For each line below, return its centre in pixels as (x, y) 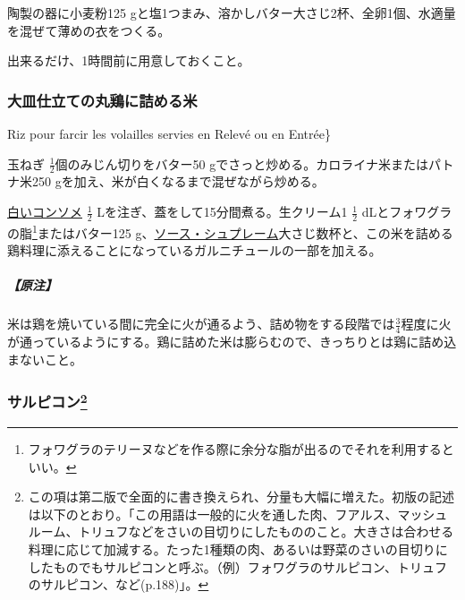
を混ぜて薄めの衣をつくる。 (89, 30)
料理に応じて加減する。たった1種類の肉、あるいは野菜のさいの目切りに (238, 549)
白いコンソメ (45, 212)
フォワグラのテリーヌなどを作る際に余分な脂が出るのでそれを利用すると (241, 448)
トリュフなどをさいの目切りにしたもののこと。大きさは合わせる (266, 531)
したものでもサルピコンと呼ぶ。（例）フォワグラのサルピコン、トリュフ (237, 566)
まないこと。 (45, 359)
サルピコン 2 (47, 401)
